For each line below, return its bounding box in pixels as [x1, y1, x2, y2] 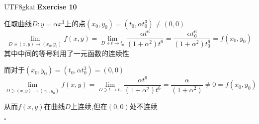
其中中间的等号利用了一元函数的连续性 [4, 48, 129, 58]
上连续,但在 [71, 101, 107, 111]
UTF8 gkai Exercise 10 [4, 1, 77, 11]
